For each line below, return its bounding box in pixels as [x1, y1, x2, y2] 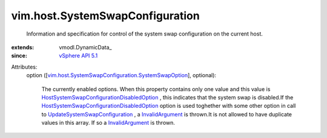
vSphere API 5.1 [59, 52, 98, 60]
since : [11, 52, 27, 60]
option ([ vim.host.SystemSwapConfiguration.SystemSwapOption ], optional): [26, 72, 217, 79]
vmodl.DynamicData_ [59, 43, 112, 51]
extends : [11, 43, 35, 51]
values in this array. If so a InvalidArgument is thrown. [41, 119, 176, 127]
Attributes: [11, 63, 38, 71]
